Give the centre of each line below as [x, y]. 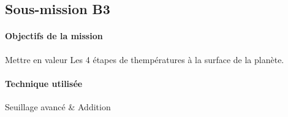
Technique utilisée [44, 83]
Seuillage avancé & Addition [58, 106]
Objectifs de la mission [54, 36]
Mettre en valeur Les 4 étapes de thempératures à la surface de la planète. [145, 59]
